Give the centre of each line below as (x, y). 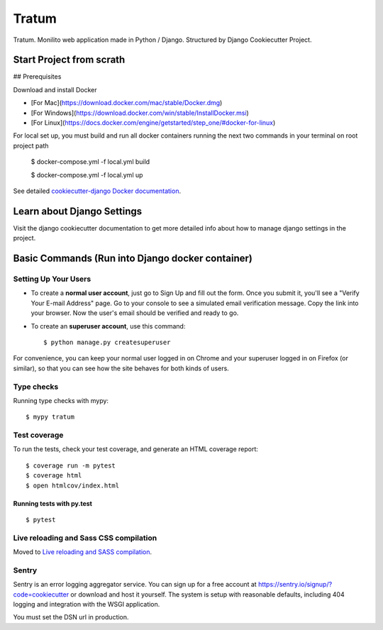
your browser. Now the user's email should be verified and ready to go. (135, 313)
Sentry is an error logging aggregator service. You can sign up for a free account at (135, 585)
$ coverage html (54, 476)
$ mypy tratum (50, 417)
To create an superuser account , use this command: (108, 326)
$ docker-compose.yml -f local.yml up (87, 175)
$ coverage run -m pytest (71, 465)
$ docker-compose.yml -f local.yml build (90, 162)
